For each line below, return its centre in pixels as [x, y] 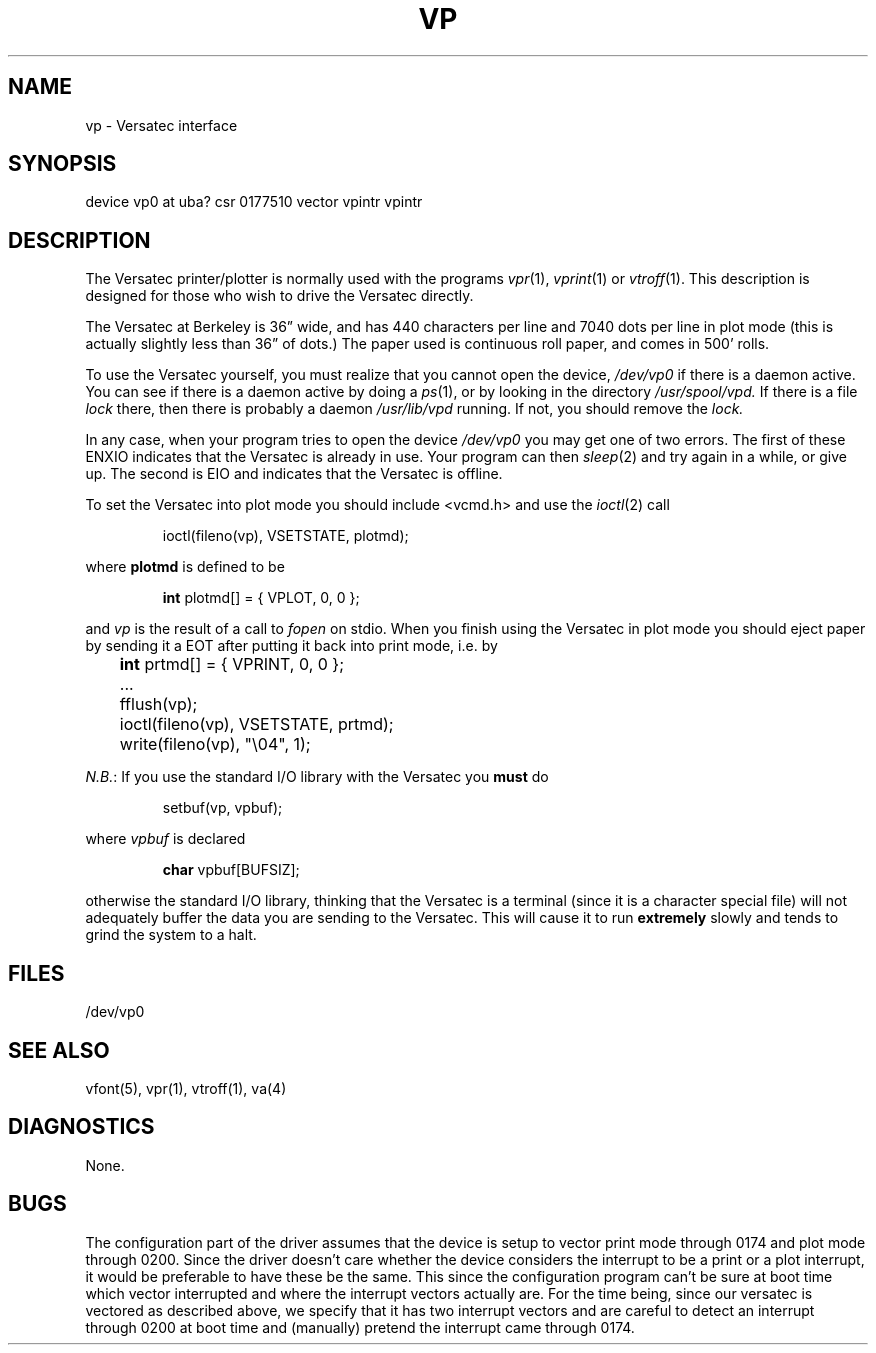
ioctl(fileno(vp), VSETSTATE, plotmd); [285, 536]
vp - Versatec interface [161, 125]
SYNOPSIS [62, 164]
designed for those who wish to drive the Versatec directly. [279, 296]
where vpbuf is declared [165, 839]
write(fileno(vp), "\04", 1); [215, 744]
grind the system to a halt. [171, 935]
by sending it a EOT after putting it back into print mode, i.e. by [291, 646]
